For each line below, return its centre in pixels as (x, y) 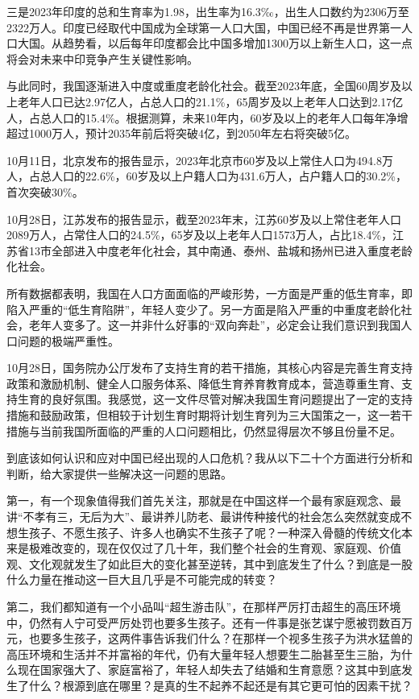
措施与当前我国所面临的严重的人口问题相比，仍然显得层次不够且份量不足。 (204, 430)
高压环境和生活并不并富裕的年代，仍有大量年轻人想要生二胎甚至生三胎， (198, 654)
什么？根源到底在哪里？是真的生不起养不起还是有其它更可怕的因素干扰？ (220, 685)
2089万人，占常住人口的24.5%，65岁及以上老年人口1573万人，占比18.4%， (200, 235)
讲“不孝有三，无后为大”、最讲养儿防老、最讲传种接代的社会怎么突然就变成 (204, 517)
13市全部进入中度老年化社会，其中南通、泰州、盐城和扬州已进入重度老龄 (220, 250)
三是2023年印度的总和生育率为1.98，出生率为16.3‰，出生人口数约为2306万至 (208, 11)
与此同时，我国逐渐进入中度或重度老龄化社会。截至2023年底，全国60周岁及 (204, 86)
